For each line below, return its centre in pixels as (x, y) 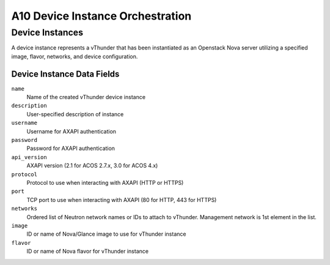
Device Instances (47, 32)
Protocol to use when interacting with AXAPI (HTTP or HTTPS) (105, 182)
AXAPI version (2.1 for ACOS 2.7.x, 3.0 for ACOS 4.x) (92, 166)
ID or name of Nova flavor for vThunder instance (88, 252)
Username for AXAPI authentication (71, 131)
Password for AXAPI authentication (71, 148)
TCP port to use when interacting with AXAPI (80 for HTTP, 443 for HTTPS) (122, 200)
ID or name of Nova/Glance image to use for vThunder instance (106, 234)
